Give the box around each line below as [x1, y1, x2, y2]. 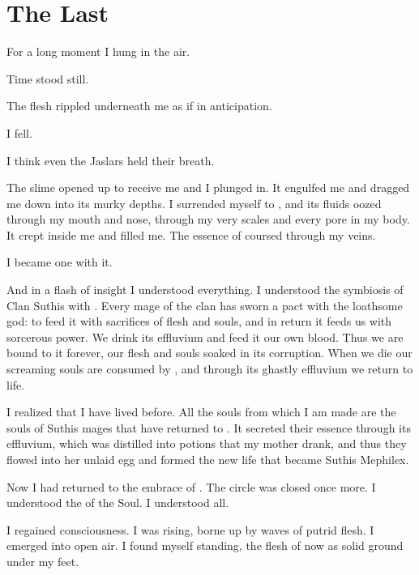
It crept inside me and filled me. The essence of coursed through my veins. [6, 226, 376, 243]
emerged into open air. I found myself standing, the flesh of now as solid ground [6, 537, 404, 554]
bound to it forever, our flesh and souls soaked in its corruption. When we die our [6, 344, 413, 361]
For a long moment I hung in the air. [6, 43, 190, 60]
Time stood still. [6, 70, 89, 87]
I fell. [6, 124, 32, 141]
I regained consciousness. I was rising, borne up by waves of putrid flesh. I [6, 521, 374, 538]
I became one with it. [6, 253, 113, 270]
